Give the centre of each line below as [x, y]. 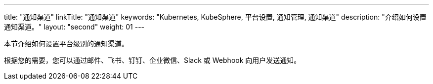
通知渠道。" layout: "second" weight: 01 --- [74, 27]
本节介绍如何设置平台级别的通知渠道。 [66, 43]
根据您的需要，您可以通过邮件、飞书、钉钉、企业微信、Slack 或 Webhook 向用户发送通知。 [152, 60]
